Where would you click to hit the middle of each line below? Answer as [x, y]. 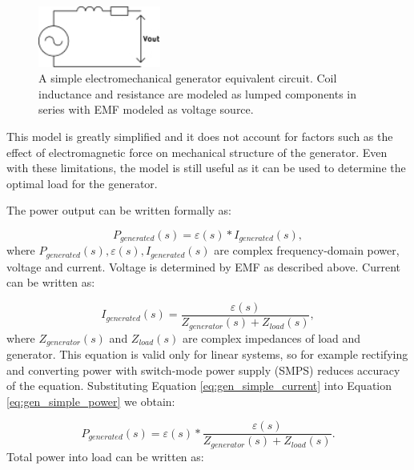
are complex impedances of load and [271, 337]
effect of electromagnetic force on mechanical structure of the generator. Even [197, 152]
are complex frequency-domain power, [307, 250]
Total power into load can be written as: [105, 456]
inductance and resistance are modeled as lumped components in [198, 93]
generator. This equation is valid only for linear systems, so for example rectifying [207, 354]
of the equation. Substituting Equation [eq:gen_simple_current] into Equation [199, 386]
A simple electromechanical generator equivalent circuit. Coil [188, 78]
